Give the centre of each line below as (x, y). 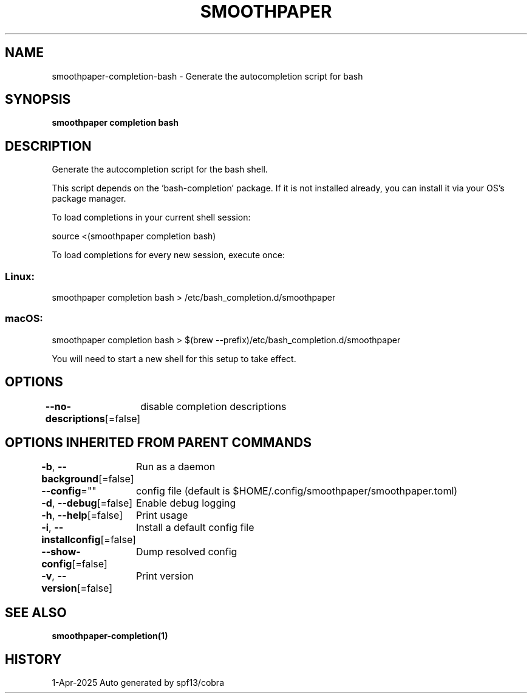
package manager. (89, 199)
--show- (61, 552)
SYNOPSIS (38, 100)
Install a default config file (195, 528)
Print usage (162, 515)
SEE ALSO (36, 612)
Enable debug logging (186, 503)
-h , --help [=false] (82, 515)
